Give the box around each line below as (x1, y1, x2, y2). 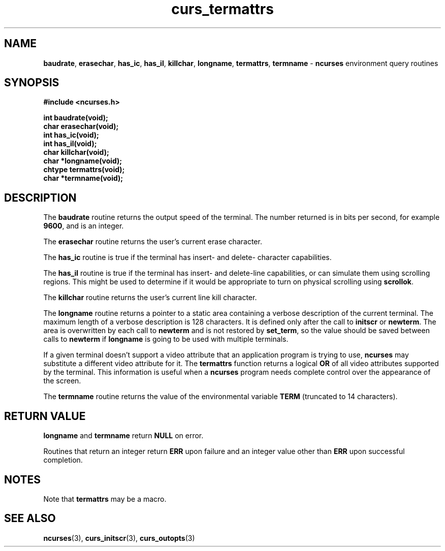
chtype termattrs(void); (43, 165, 125, 174)
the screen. (43, 376, 81, 385)
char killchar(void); (43, 148, 109, 157)
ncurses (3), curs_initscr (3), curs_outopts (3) (43, 533, 195, 542)
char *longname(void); (43, 156, 122, 166)
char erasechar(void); (43, 122, 119, 131)
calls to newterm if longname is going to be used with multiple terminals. (43, 335, 289, 344)
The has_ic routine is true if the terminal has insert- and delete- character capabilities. (43, 253, 332, 262)
